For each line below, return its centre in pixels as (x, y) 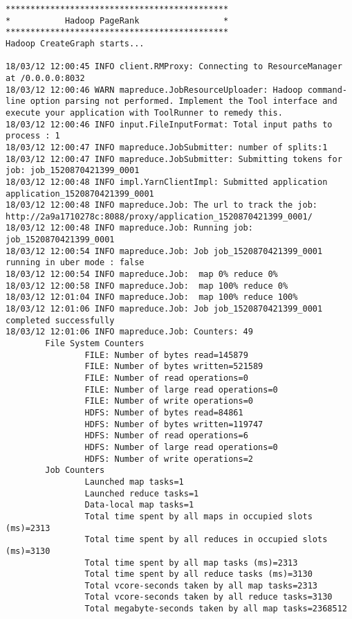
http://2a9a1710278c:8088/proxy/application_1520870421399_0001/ (159, 216)
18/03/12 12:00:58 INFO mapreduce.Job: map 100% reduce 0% (147, 286)
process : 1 (33, 136)
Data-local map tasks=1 (139, 505)
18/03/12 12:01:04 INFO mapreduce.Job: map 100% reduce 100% (152, 297)
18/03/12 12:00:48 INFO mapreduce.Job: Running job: (129, 228)
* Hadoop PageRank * (117, 20)
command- (327, 90)
